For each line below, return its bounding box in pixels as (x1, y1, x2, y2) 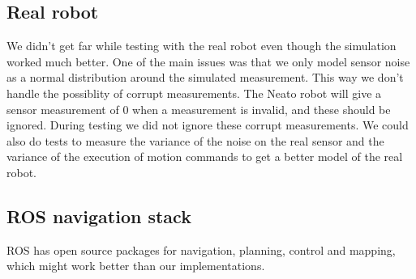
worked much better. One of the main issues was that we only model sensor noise (6, 53, 410, 70)
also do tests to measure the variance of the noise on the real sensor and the (6, 132, 384, 149)
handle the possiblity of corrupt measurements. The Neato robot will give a (6, 84, 382, 101)
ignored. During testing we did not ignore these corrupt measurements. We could (6, 116, 409, 133)
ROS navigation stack (6, 203, 191, 228)
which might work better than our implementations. (6, 257, 265, 274)
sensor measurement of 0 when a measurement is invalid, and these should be (6, 100, 391, 117)
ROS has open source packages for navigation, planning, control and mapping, (6, 241, 396, 258)
